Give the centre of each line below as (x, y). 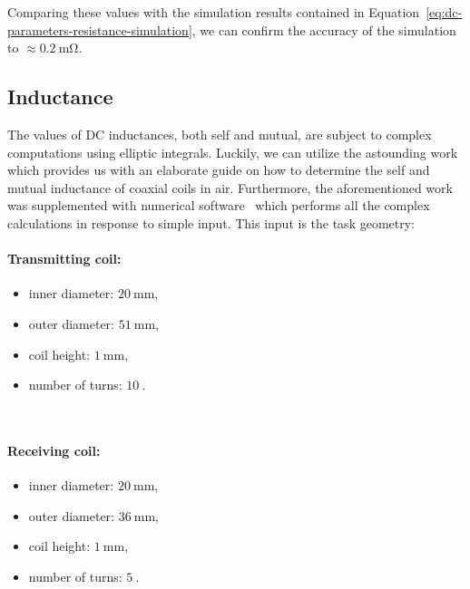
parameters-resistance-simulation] (100, 29)
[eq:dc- (444, 12)
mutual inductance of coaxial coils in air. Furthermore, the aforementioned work (230, 187)
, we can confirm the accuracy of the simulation (324, 29)
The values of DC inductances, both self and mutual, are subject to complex (220, 134)
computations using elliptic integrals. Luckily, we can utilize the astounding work (233, 152)
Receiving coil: (54, 450)
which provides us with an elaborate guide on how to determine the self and (219, 170)
